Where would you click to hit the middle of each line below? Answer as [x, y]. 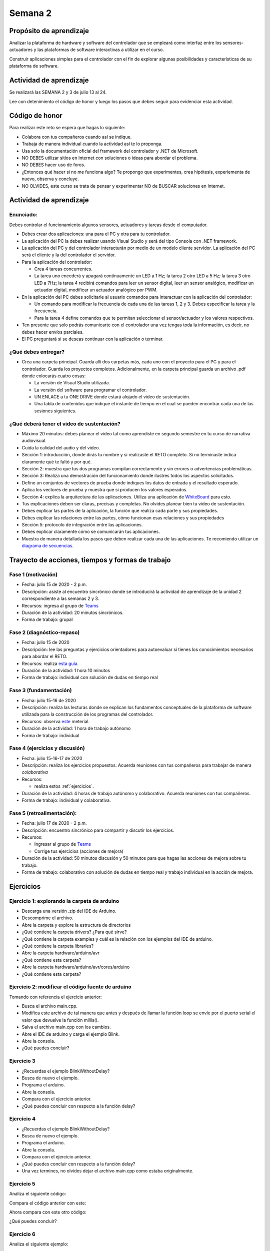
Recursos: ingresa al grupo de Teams [60, 605]
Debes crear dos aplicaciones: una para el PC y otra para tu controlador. [96, 234]
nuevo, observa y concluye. [50, 179]
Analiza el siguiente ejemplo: [39, 1244]
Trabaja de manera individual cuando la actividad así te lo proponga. [92, 144]
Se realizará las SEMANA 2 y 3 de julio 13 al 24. [58, 92]
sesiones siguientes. [55, 411]
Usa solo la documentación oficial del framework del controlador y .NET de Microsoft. [110, 151]
